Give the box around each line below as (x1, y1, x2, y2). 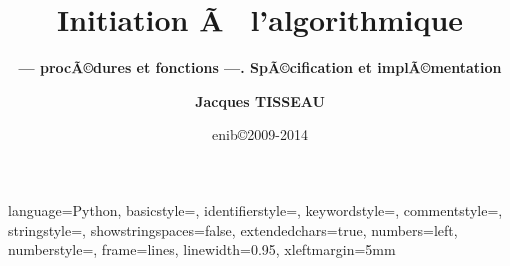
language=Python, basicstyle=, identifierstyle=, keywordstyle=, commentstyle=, (8, 199, 503, 220)
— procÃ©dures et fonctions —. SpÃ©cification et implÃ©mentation (18, 57, 502, 78)
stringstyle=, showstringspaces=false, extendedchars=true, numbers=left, (8, 219, 458, 240)
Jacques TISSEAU (195, 90, 325, 111)
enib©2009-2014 (212, 124, 308, 145)
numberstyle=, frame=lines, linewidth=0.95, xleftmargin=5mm (8, 239, 396, 260)
